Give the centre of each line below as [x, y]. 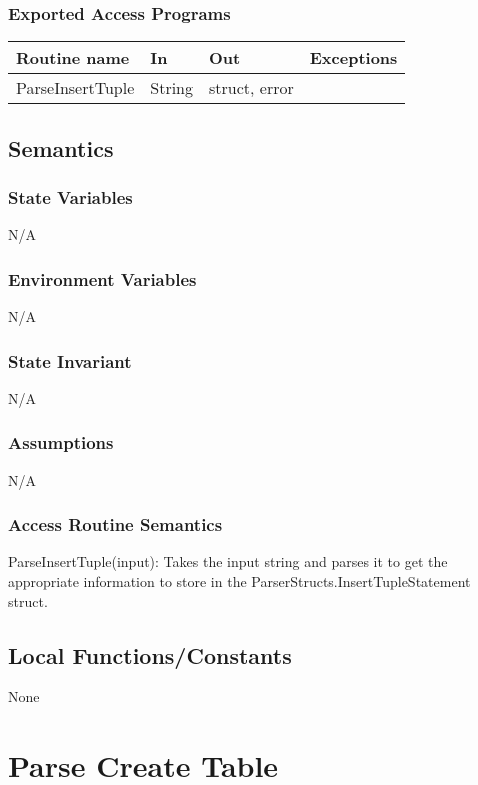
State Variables [70, 196]
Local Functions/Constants [150, 654]
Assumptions [61, 442]
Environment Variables [102, 278]
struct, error [251, 88]
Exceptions [353, 58]
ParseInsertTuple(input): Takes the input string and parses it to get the [228, 561]
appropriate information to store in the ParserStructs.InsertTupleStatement [239, 581]
